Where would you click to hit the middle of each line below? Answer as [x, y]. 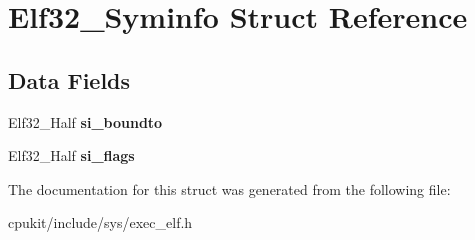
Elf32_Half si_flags [71, 155]
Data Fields [69, 79]
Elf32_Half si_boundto [85, 121]
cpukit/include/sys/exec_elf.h [100, 222]
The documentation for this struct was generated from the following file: [229, 188]
